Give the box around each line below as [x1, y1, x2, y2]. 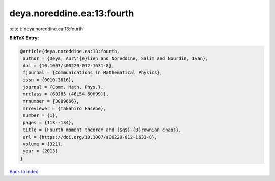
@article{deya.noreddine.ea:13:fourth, [20, 48, 120, 54]
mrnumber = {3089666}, [23, 98, 80, 104]
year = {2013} [23, 148, 58, 154]
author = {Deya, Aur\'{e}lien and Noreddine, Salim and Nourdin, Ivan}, [23, 56, 208, 61]
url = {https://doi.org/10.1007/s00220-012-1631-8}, [23, 134, 157, 140]
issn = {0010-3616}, [23, 77, 74, 83]
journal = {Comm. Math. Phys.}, [23, 84, 104, 90]
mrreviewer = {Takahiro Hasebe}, [23, 106, 106, 112]
